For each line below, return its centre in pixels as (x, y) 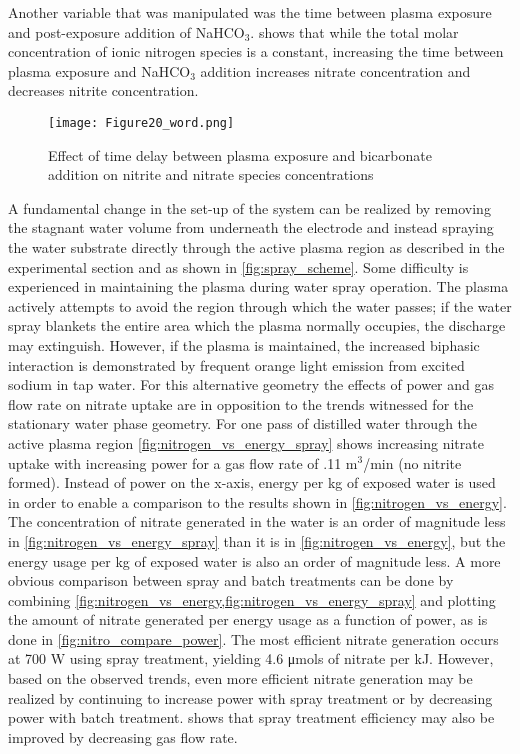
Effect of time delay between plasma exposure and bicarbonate (240, 154)
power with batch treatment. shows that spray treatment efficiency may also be (251, 717)
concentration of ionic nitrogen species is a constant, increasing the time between (256, 51)
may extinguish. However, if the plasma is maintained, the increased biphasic (244, 344)
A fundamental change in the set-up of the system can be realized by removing (249, 207)
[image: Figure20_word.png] (141, 122)
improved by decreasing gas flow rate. (123, 736)
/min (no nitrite (412, 462)
